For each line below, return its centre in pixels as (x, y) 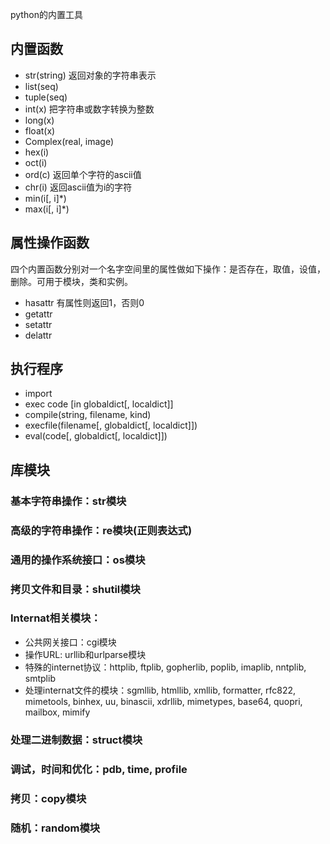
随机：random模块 (55, 828)
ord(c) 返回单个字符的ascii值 (83, 174)
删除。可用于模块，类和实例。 (71, 281)
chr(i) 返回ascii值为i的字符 (78, 187)
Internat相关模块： (56, 618)
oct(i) (36, 162)
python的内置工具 (46, 14)
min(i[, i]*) (45, 198)
